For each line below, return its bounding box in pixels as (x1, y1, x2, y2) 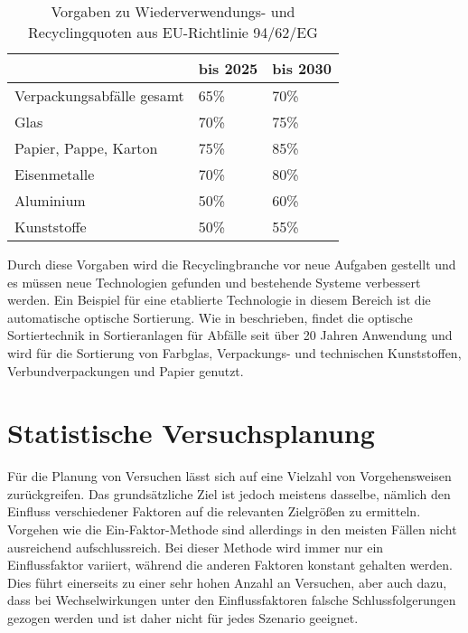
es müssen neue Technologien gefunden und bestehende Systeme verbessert (7, 272, 421, 291)
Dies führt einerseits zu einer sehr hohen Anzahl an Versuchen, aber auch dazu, (7, 572, 447, 591)
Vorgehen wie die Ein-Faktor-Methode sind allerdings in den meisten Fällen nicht (7, 520, 457, 539)
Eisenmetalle (14, 164, 95, 184)
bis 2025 (198, 58, 258, 79)
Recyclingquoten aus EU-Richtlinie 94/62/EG (28, 22, 318, 43)
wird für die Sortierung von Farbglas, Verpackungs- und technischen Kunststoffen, (7, 343, 462, 362)
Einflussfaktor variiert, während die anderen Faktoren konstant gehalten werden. (7, 555, 453, 574)
